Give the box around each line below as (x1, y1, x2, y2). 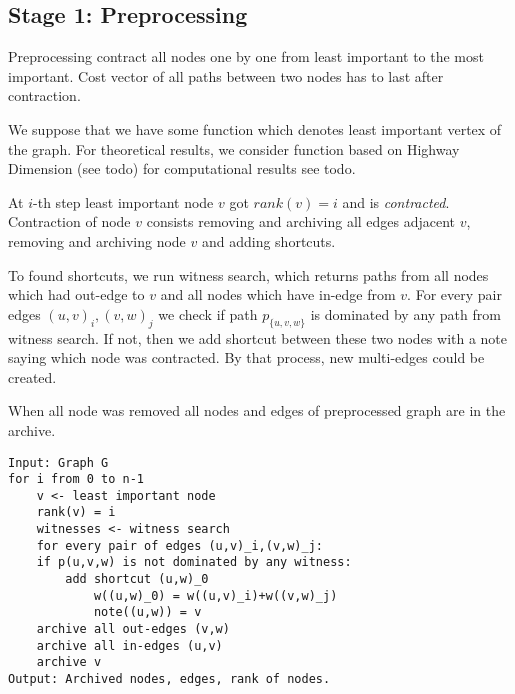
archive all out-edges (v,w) (36, 622, 230, 637)
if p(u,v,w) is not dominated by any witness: (36, 555, 352, 570)
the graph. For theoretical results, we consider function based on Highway (8, 138, 460, 159)
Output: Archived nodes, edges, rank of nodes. (8, 672, 331, 687)
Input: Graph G (8, 455, 109, 470)
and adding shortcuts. (201, 230, 336, 251)
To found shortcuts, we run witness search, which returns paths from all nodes (8, 264, 489, 285)
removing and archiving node (8, 230, 186, 251)
